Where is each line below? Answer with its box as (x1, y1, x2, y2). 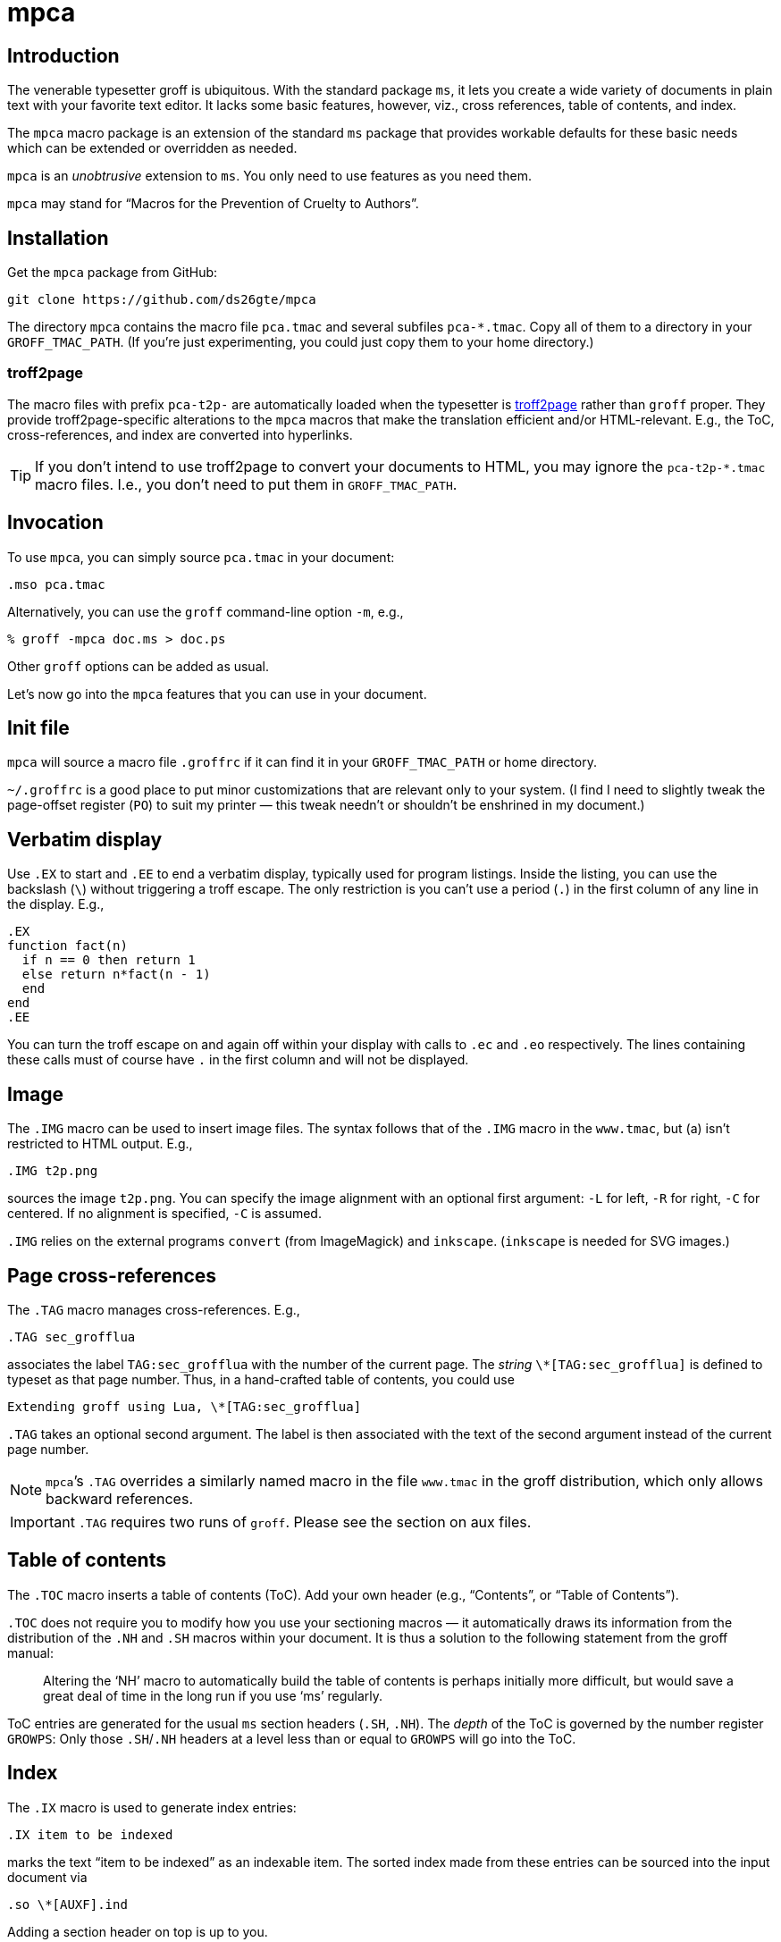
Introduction (7, 44, 120, 67)
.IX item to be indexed (7, 1827, 173, 1842)
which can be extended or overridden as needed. (7, 140, 298, 156)
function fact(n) (7, 938, 128, 954)
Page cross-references (7, 1264, 217, 1287)
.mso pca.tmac (7, 576, 105, 592)
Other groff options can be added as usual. (7, 658, 269, 674)
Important (10, 1512, 75, 1531)
